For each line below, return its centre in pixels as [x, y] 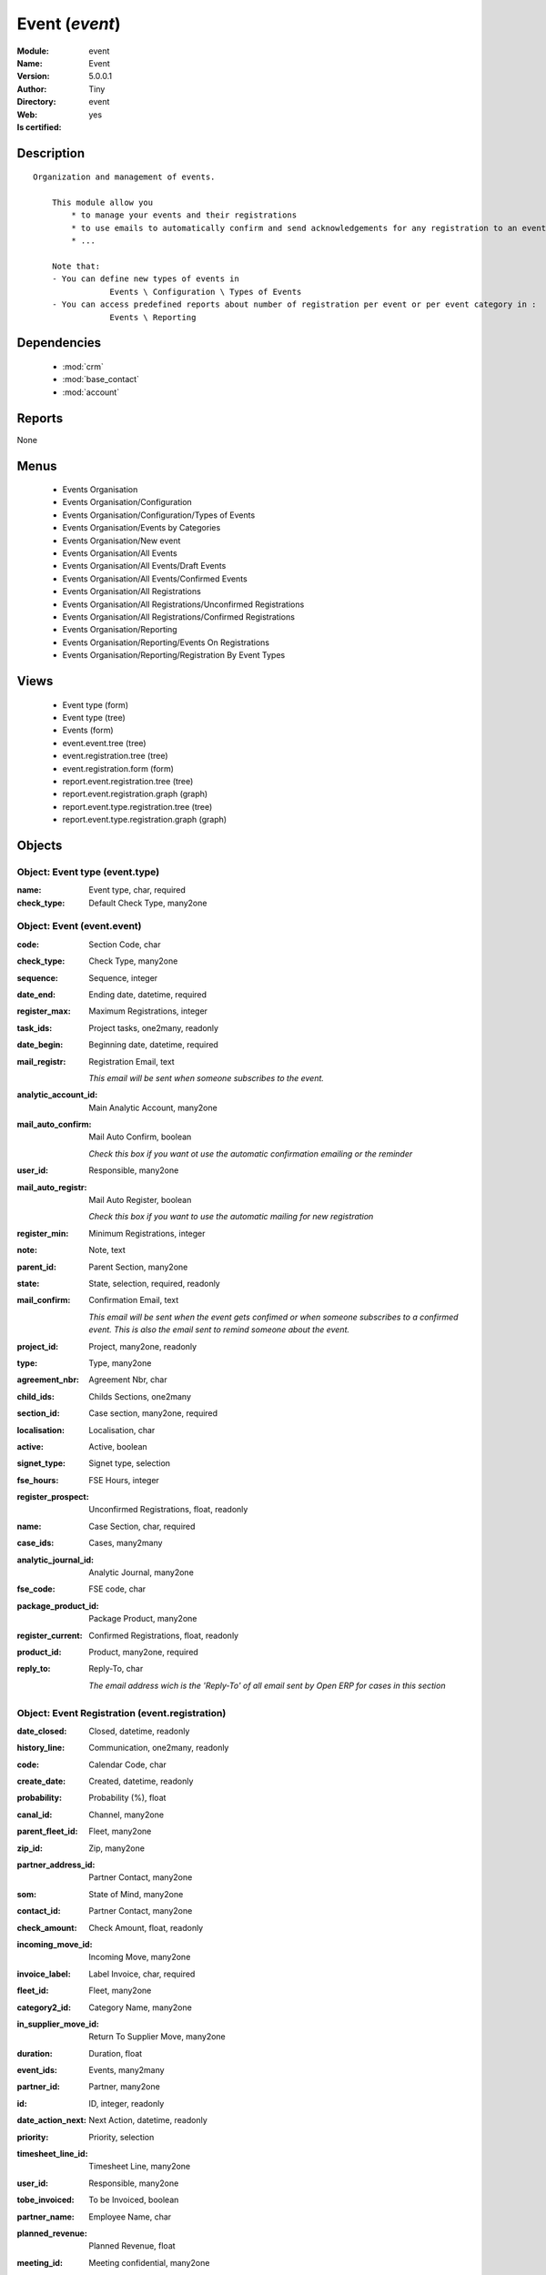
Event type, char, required [137, 890]
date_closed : [42, 1731]
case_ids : [35, 1543]
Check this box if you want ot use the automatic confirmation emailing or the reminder [251, 1153]
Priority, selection [121, 2137]
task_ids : [35, 1027]
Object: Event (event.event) [79, 926]
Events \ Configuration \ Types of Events [206, 292]
